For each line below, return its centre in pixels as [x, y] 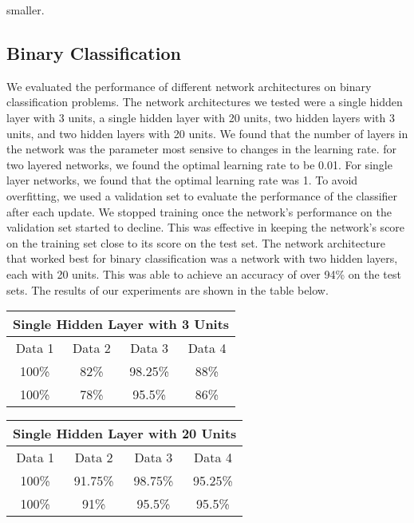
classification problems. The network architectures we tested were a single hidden [205, 102]
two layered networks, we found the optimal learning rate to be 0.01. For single [199, 164]
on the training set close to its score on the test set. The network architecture [196, 242]
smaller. [26, 10]
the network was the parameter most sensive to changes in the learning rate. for [202, 149]
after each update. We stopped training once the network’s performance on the [199, 211]
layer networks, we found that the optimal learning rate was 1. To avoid [182, 180]
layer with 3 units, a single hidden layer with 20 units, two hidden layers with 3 [201, 117]
